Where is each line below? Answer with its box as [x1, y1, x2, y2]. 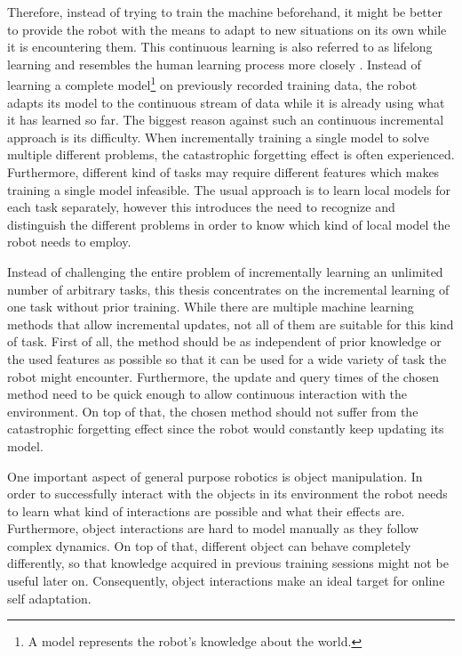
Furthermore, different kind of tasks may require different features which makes [7, 163, 440, 181]
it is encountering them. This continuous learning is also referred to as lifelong [7, 37, 433, 56]
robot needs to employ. [7, 232, 131, 251]
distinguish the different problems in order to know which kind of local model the [7, 215, 450, 233]
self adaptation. [7, 588, 92, 607]
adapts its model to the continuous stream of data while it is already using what [7, 93, 445, 111]
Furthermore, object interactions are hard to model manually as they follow [7, 519, 418, 538]
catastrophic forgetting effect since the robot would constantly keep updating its [7, 419, 444, 438]
